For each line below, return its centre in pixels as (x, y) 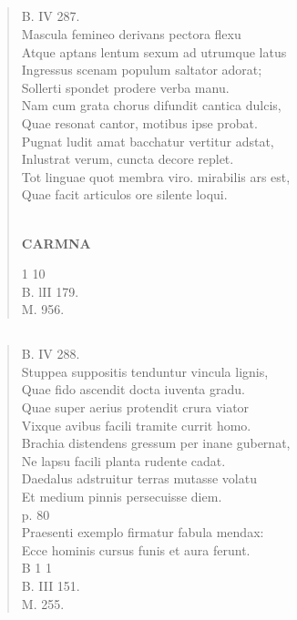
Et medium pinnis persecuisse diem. (122, 497)
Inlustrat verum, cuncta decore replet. (128, 159)
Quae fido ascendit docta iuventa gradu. (133, 389)
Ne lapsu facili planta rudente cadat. (123, 460)
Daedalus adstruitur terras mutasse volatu (139, 478)
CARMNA (56, 243)
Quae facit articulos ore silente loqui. (124, 194)
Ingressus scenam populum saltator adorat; (142, 70)
